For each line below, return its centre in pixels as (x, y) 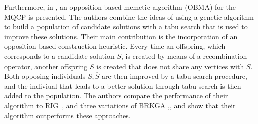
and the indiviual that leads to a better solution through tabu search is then (123, 85)
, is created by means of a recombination (184, 56)
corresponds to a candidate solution (59, 56)
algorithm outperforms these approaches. (67, 115)
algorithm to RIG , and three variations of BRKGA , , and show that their (120, 105)
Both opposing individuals (45, 76)
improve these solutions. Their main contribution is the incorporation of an (121, 36)
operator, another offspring (46, 66)
